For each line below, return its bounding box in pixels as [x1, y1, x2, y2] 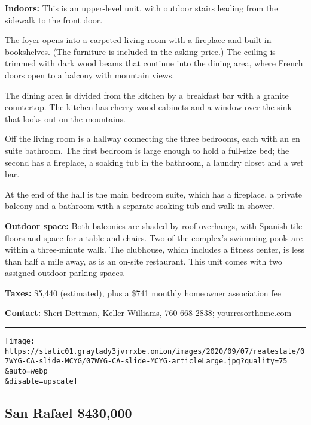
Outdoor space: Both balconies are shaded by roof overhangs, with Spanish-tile [5, 219, 303, 232]
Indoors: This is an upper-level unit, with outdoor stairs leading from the [5, 2, 278, 14]
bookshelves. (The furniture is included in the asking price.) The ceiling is [5, 45, 276, 57]
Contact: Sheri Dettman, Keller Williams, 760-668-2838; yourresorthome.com [5, 306, 292, 319]
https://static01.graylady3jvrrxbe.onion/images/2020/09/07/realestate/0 [5, 347, 305, 356]
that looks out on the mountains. [5, 112, 126, 125]
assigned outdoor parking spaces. [5, 266, 126, 279]
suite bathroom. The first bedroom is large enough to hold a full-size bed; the [5, 144, 289, 156]
